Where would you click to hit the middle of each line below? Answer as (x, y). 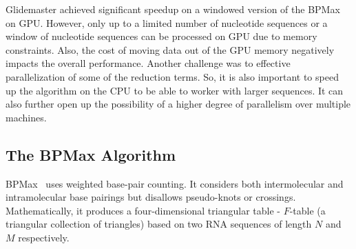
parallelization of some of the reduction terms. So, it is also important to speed (172, 76)
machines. (26, 117)
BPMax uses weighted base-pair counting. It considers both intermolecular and (175, 183)
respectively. (44, 237)
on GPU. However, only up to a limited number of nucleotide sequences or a (167, 22)
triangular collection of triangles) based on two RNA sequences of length (159, 224)
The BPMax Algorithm (91, 154)
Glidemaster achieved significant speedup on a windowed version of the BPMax (173, 9)
